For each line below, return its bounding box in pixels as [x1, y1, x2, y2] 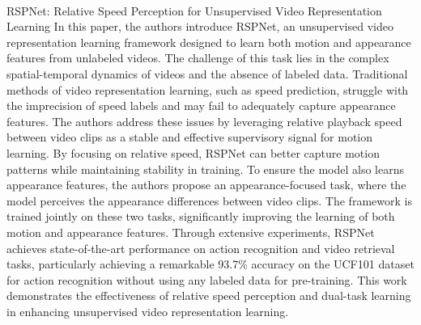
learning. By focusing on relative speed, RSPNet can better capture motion [6, 144, 380, 161]
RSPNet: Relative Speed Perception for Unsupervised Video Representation [6, 2, 382, 19]
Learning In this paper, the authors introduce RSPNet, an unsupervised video [6, 18, 393, 35]
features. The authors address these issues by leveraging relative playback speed [6, 112, 402, 129]
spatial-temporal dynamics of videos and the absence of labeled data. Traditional [6, 65, 408, 82]
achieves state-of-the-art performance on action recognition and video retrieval [6, 239, 395, 256]
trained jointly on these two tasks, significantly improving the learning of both [6, 208, 395, 225]
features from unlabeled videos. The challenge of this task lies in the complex [6, 49, 389, 66]
